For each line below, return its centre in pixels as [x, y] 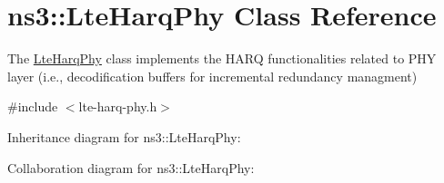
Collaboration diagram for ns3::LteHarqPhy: [131, 167]
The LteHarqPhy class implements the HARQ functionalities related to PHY [222, 58]
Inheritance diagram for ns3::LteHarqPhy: [124, 136]
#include [33, 106]
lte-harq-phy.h [118, 106]
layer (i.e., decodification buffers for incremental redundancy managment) [212, 76]
